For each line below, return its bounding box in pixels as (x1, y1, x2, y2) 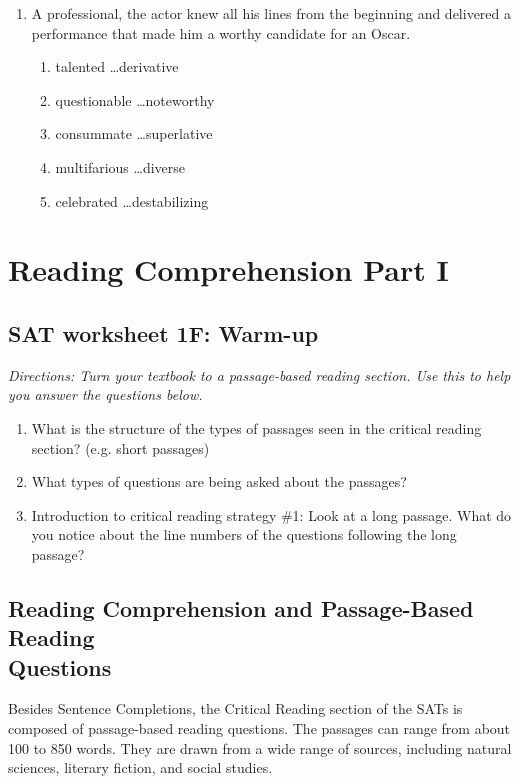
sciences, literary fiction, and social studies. (8, 757, 273, 778)
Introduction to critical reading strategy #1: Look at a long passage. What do (31, 504, 512, 525)
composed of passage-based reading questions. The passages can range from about (8, 718, 511, 739)
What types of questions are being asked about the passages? (31, 471, 407, 492)
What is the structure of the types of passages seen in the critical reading (31, 417, 482, 438)
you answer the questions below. (8, 384, 203, 405)
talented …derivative (55, 56, 179, 77)
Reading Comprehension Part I (8, 249, 449, 290)
